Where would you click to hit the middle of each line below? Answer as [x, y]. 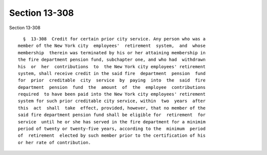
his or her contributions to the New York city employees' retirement [112, 66]
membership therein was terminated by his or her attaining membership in [112, 53]
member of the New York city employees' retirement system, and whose [112, 46]
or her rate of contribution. [55, 142]
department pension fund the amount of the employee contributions [112, 87]
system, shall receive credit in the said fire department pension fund [112, 73]
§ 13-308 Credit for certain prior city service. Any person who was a [114, 39]
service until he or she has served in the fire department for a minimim [112, 122]
